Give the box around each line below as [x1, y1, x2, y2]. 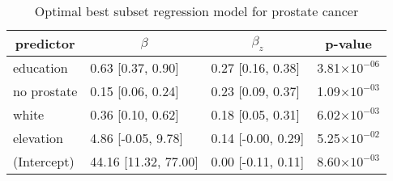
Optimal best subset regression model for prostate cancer [34, 2, 359, 20]
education [13, 58, 68, 77]
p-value [325, 34, 373, 53]
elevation [13, 128, 63, 147]
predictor [15, 34, 75, 53]
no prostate [13, 82, 78, 100]
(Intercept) [13, 152, 75, 170]
